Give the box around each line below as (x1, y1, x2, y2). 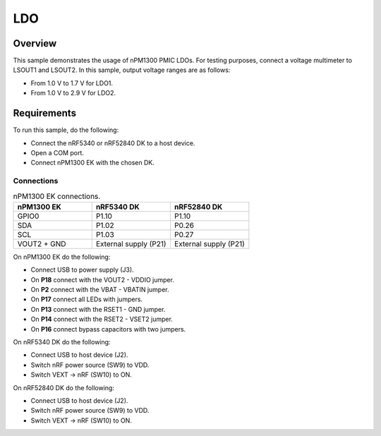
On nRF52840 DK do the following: (13, 383, 114, 392)
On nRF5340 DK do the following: (13, 337, 111, 346)
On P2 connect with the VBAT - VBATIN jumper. (30, 286, 169, 293)
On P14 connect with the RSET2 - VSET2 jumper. (30, 315, 173, 324)
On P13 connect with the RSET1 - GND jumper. (30, 305, 166, 313)
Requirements (13, 107, 77, 119)
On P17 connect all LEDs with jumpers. (30, 295, 143, 303)
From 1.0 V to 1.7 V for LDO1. (30, 78, 113, 87)
